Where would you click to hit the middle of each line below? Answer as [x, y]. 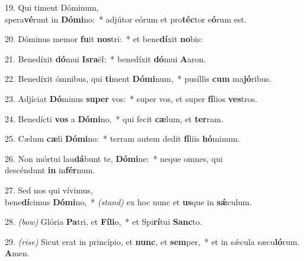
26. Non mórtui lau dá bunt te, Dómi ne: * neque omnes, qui [114, 158]
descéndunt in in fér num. [50, 170]
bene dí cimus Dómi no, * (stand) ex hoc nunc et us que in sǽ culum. [128, 201]
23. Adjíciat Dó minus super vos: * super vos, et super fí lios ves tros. [131, 98]
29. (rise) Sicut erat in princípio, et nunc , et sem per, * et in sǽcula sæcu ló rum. [152, 241]
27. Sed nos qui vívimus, [49, 190]
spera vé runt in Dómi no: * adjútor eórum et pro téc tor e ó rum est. [126, 19]
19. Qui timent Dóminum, [52, 7]
